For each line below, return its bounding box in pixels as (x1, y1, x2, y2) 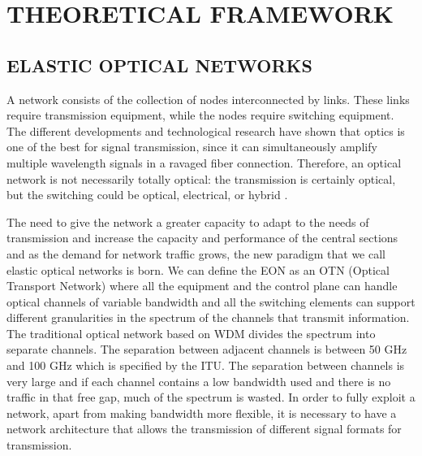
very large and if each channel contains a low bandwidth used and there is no (6, 372, 391, 389)
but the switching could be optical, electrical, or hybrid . (6, 186, 288, 203)
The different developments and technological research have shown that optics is (6, 122, 405, 139)
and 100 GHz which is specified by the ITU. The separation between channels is (6, 357, 405, 374)
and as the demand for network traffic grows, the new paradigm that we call (6, 245, 385, 262)
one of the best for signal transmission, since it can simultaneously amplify (6, 138, 377, 155)
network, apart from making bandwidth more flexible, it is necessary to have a (6, 404, 397, 421)
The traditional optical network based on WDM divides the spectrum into (6, 324, 376, 341)
